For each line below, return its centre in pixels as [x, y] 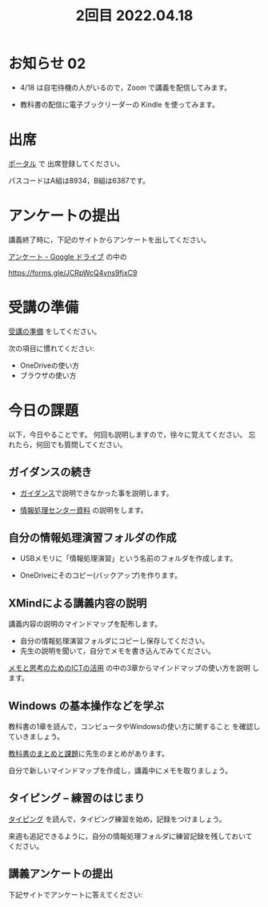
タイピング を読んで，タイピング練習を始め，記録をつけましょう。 [117, 819]
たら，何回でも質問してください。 [71, 444]
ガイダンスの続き [50, 472]
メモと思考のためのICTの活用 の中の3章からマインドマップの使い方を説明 [129, 668]
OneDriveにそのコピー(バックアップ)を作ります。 [101, 575]
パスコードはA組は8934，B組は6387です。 [79, 180]
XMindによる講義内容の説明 [78, 603]
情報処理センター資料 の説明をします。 [84, 510]
